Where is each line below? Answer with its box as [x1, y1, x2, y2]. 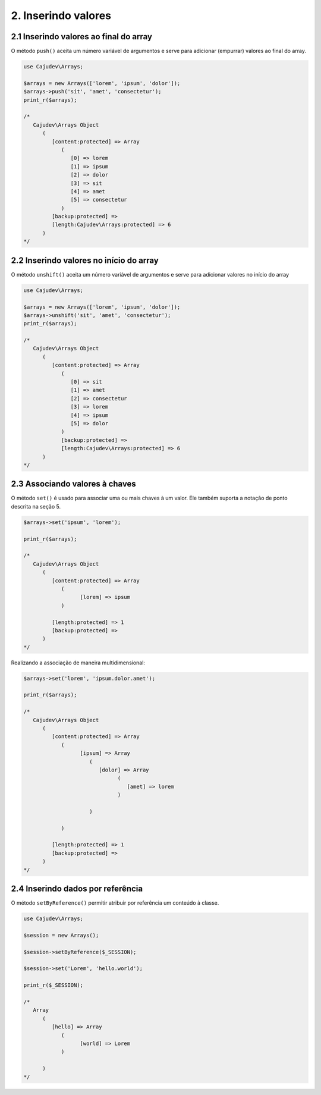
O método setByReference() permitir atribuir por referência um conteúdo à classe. [11, 899, 219, 906]
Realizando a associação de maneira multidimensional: [11, 659, 146, 666]
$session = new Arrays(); [23, 931, 99, 939]
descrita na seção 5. [11, 503, 61, 510]
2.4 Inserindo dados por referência [11, 884, 143, 894]
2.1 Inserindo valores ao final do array [11, 32, 153, 42]
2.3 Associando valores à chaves [11, 479, 136, 489]
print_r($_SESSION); [23, 982, 83, 989]
